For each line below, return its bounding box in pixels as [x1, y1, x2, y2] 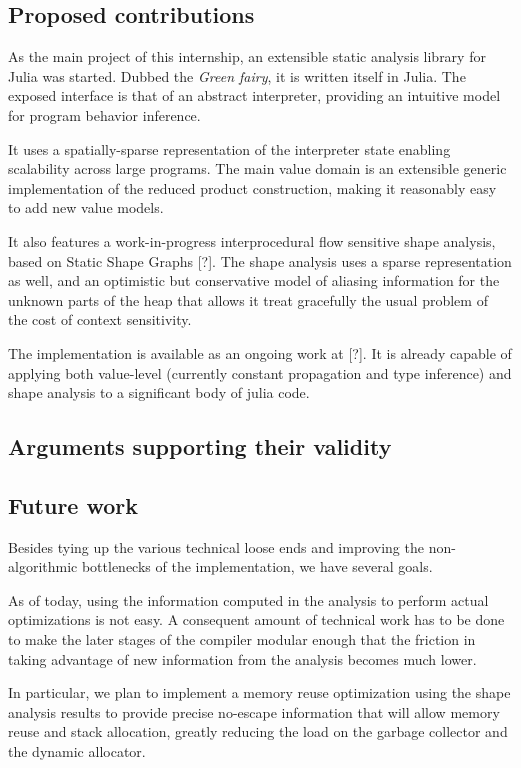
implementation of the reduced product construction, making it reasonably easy [8, 177, 497, 198]
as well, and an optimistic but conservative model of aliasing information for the [8, 270, 500, 291]
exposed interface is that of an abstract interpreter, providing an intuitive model [8, 85, 501, 106]
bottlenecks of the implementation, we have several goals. [81, 556, 433, 577]
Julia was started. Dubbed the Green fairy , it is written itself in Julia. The [8, 65, 466, 86]
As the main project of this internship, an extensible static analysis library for [8, 46, 486, 67]
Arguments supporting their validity [8, 431, 392, 462]
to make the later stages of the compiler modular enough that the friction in [8, 629, 476, 650]
